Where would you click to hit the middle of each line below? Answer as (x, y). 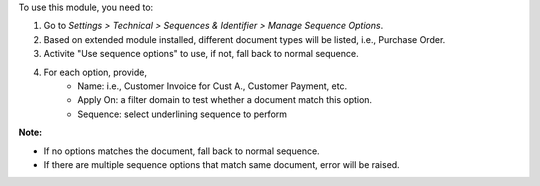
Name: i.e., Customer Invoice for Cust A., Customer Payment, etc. (212, 86)
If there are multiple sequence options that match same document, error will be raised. (221, 164)
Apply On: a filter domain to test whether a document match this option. (225, 100)
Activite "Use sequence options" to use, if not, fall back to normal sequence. (201, 54)
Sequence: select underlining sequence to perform (182, 114)
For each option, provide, (95, 72)
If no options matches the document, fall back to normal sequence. (181, 151)
